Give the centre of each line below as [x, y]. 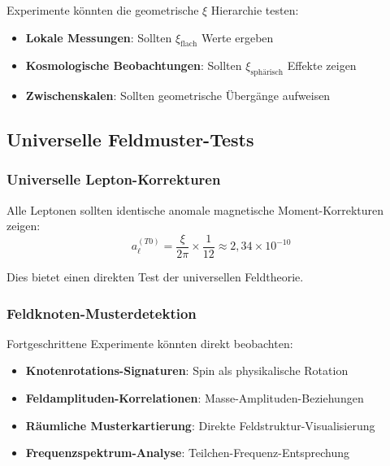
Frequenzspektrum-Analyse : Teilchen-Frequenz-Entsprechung [188, 453]
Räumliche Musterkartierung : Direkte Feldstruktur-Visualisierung [200, 425]
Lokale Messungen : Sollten [99, 37]
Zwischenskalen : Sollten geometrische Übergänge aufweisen [178, 96]
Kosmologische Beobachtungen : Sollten [134, 65]
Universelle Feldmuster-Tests [130, 139]
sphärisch [267, 73]
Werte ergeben [237, 37]
